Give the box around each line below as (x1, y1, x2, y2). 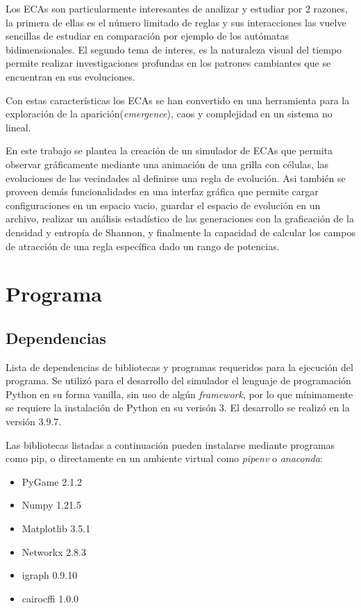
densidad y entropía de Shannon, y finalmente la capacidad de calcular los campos (6, 224, 355, 239)
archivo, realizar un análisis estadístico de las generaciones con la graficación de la (6, 211, 354, 226)
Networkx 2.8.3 (22, 544, 87, 559)
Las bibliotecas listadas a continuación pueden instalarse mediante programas (6, 437, 335, 452)
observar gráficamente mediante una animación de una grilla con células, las (6, 156, 329, 171)
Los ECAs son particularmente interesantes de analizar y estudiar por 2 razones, (6, 1, 348, 15)
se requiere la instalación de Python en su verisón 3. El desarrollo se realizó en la (6, 400, 350, 415)
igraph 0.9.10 (22, 568, 78, 582)
